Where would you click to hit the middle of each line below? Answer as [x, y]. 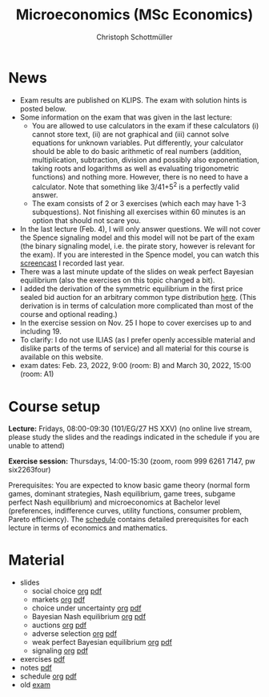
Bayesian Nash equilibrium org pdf [89, 617]
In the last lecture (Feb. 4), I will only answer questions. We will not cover [140, 229]
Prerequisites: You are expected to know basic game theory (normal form [129, 485]
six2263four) [30, 470]
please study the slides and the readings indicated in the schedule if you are [134, 437]
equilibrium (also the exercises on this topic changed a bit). [117, 280]
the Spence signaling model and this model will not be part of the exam [137, 237]
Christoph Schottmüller [134, 37]
